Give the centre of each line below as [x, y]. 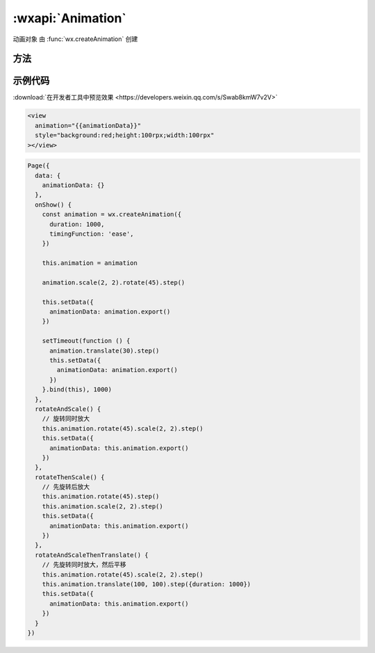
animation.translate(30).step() [105, 350]
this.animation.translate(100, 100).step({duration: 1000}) [147, 584]
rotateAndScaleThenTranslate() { [92, 555]
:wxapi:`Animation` [69, 18]
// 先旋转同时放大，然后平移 [84, 565]
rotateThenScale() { [70, 477]
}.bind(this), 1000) [77, 390]
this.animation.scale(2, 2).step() [102, 506]
